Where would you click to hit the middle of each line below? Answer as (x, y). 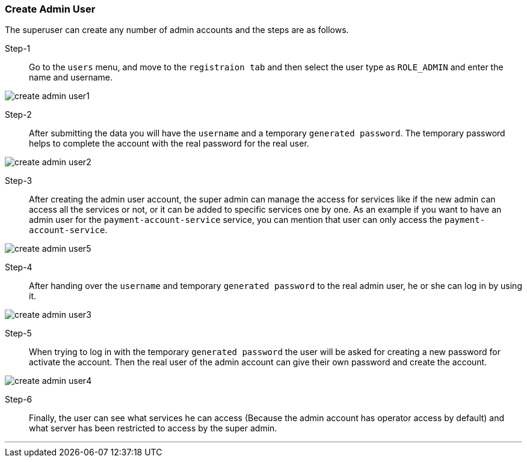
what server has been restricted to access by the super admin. (153, 428)
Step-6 (19, 400)
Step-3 (19, 181)
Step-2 (18, 115)
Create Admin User (50, 9)
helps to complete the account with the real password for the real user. (169, 144)
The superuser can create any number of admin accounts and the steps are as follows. (177, 30)
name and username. (71, 78)
